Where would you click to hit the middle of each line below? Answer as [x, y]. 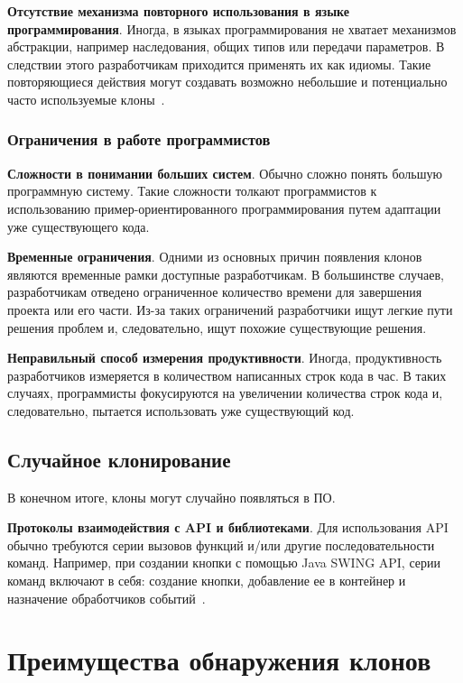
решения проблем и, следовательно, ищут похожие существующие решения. [217, 327]
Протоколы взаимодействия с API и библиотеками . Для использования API [228, 527]
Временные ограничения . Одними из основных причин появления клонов [215, 257]
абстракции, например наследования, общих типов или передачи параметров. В [226, 46]
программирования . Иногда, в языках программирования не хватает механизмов [232, 28]
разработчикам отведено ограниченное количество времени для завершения [215, 292]
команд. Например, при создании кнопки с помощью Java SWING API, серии [224, 563]
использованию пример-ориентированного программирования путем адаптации [224, 208]
